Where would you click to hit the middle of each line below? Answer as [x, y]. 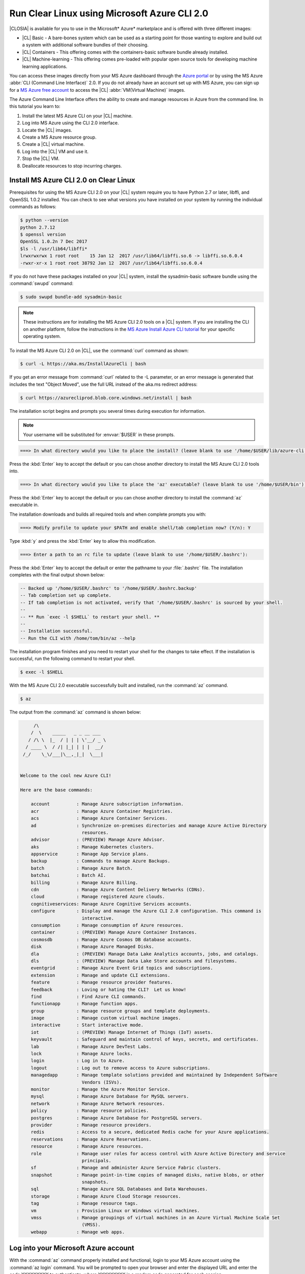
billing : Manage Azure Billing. [84, 882]
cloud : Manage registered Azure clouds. [98, 897]
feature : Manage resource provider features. [102, 983]
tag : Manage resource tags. [84, 1203]
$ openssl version [43, 235]
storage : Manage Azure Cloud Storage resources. [106, 1196]
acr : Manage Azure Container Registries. [102, 811]
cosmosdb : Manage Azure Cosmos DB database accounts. [111, 939]
